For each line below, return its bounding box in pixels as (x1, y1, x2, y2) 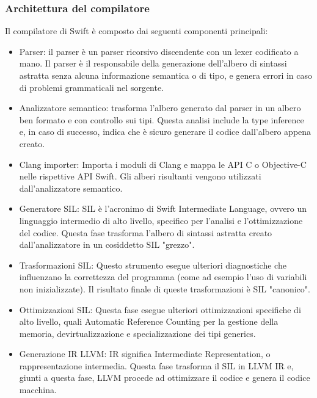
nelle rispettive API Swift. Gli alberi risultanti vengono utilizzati (19, 170, 261, 183)
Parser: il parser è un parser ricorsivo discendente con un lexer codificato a (19, 45, 299, 57)
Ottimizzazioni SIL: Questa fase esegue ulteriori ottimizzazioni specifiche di (19, 303, 301, 316)
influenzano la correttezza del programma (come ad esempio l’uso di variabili (19, 270, 307, 283)
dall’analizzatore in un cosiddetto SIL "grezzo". (19, 238, 195, 251)
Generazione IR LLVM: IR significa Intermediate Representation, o (19, 347, 271, 360)
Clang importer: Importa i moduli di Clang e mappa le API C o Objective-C (19, 157, 307, 170)
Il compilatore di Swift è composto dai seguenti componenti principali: (5, 24, 268, 37)
